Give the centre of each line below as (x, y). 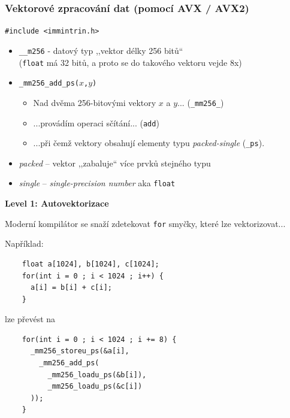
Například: (24, 243)
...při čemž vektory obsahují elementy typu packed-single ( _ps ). (149, 143)
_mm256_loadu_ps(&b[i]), (97, 375)
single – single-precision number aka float (97, 183)
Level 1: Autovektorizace (57, 203)
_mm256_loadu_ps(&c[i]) (95, 387)
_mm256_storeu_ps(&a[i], (80, 351)
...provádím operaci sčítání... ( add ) (96, 122)
